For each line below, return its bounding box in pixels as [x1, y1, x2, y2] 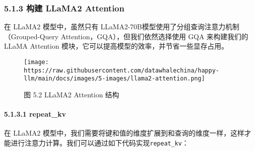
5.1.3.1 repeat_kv [4, 109, 66, 119]
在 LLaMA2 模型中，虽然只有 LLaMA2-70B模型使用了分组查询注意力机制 [4, 21, 240, 32]
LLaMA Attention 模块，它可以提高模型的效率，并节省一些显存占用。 [4, 41, 228, 51]
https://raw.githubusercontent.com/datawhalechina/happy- [24, 67, 219, 74]
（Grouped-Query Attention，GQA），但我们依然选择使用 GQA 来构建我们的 [4, 31, 249, 41]
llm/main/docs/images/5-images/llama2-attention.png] [24, 75, 205, 82]
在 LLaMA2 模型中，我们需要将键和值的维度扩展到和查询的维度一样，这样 [4, 128, 245, 138]
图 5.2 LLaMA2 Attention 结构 [24, 89, 120, 99]
